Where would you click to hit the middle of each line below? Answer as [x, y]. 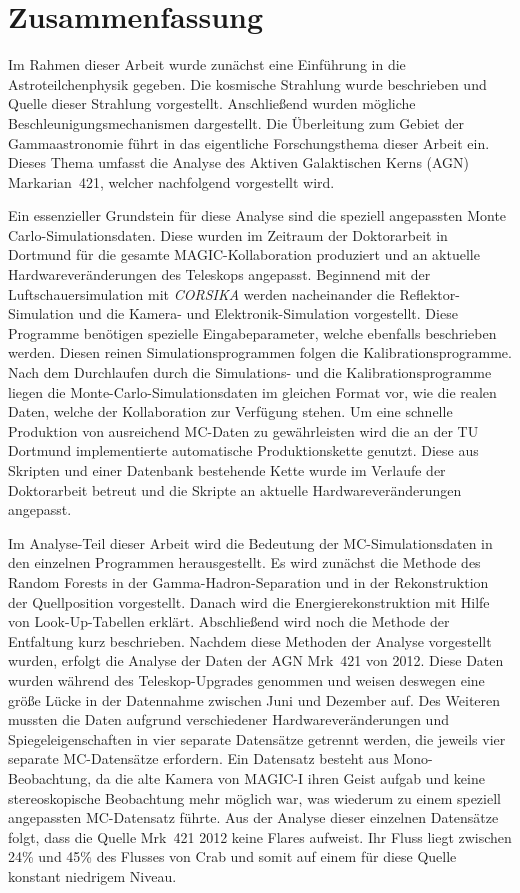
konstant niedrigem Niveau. [92, 875]
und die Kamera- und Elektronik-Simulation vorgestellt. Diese [268, 313]
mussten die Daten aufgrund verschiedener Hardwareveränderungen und [228, 719]
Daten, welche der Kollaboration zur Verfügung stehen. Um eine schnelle [230, 411]
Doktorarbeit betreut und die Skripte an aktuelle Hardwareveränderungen [235, 489]
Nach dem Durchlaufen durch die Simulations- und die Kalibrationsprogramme [250, 372]
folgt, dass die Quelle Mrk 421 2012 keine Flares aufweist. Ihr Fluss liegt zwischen [260, 836]
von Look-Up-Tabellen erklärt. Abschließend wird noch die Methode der [229, 621]
